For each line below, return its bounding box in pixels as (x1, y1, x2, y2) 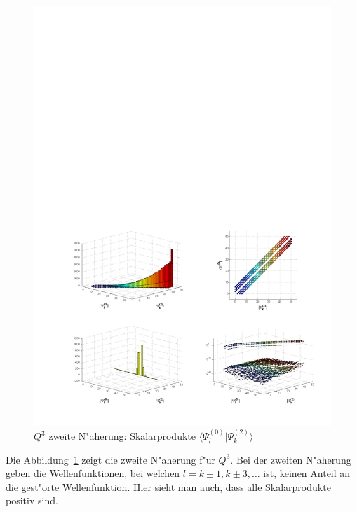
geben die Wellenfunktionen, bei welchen (6, 466, 180, 480)
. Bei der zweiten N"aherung (230, 452, 351, 466)
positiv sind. (6, 493, 58, 508)
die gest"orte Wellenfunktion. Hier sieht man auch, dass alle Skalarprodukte (6, 479, 331, 494)
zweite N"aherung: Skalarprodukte (48, 429, 196, 443)
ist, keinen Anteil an (263, 466, 351, 480)
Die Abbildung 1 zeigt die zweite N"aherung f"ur (6, 452, 215, 466)
